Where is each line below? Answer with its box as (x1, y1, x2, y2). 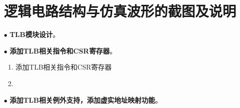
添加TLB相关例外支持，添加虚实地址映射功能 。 (9, 94, 162, 105)
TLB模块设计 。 (9, 29, 60, 39)
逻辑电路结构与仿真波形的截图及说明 (4, 1, 237, 21)
